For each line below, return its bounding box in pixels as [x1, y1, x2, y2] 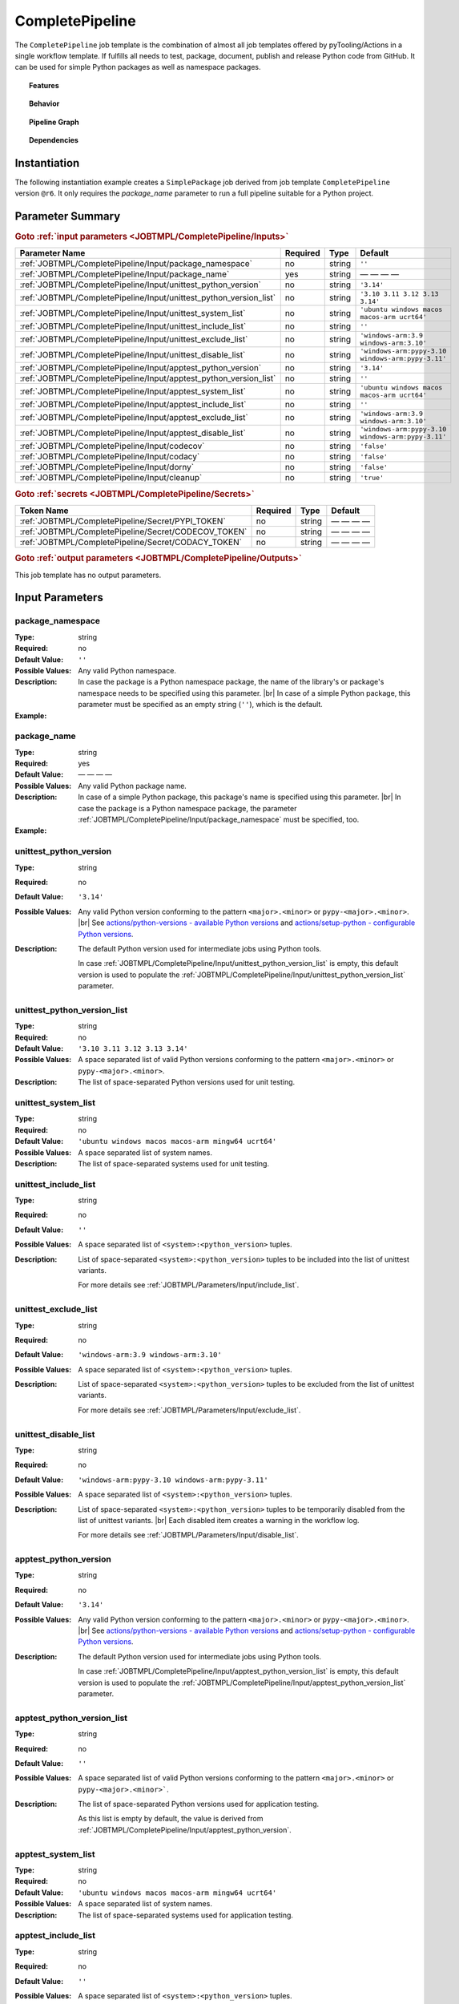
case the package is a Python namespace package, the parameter [78, 803, 297, 813]
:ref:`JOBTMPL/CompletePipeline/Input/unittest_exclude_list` [19, 333, 248, 345]
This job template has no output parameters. [14, 570, 162, 580]
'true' [360, 473, 385, 482]
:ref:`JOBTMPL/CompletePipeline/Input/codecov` [19, 441, 205, 452]
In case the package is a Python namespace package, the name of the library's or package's [78, 677, 385, 687]
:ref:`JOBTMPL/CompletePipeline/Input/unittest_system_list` [19, 308, 246, 319]
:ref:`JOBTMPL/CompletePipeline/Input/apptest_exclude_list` [19, 412, 248, 423]
